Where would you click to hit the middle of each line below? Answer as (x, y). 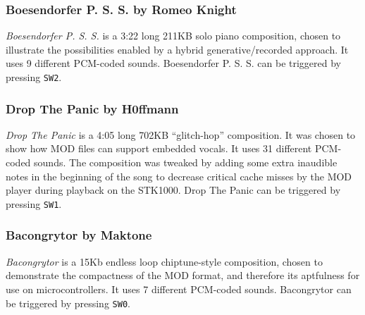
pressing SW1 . (34, 203)
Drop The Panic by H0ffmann (92, 108)
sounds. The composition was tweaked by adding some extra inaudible (186, 162)
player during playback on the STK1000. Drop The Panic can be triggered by (173, 190)
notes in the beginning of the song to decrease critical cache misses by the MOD (179, 176)
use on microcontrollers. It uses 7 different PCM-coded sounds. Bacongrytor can (179, 289)
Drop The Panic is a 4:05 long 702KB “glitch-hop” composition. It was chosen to (181, 134)
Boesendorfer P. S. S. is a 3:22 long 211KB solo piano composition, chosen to (173, 36)
